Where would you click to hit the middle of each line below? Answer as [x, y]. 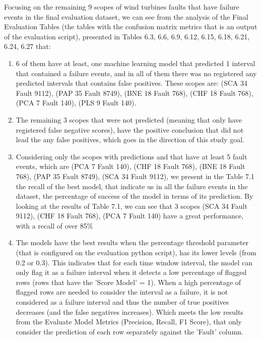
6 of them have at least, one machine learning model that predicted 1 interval [136, 63]
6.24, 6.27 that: [27, 46]
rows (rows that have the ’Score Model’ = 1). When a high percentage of [128, 282]
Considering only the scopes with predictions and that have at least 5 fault [132, 156]
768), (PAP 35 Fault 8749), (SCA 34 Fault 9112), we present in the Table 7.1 [135, 176]
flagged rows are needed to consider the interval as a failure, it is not [122, 292]
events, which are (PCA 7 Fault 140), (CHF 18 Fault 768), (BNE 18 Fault [130, 166]
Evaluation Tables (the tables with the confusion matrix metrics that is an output [131, 26]
